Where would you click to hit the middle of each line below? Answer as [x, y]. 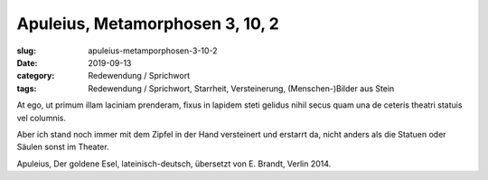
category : [36, 76]
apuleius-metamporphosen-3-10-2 [153, 51]
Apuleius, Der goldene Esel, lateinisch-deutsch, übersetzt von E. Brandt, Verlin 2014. [174, 164]
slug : [26, 51]
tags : [27, 88]
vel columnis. [42, 118]
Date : [27, 62]
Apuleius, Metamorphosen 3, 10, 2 [148, 24]
